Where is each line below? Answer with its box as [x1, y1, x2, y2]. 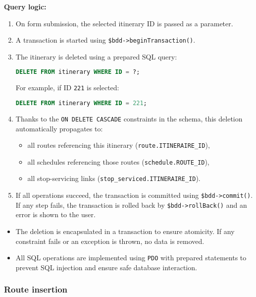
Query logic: [4, 1, 47, 11]
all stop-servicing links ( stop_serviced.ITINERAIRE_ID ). [27, 173, 201, 183]
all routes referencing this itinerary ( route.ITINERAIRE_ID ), [27, 140, 210, 150]
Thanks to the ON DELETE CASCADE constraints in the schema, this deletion [15, 113, 243, 123]
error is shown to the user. [15, 209, 96, 220]
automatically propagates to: [15, 123, 103, 133]
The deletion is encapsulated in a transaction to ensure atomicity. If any [15, 226, 235, 236]
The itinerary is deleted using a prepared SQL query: [15, 51, 177, 61]
